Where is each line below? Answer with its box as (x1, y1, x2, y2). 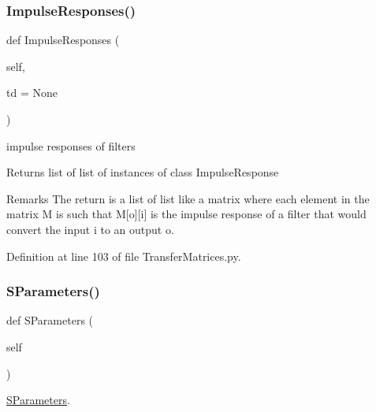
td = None (6, 84, 58, 101)
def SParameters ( (6, 312, 94, 328)
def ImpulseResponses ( (6, 32, 120, 48)
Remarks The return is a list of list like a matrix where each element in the (6, 190, 370, 206)
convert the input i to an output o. (6, 221, 174, 237)
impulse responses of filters (6, 137, 136, 154)
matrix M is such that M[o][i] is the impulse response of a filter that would (6, 206, 367, 222)
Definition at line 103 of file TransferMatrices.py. (6, 247, 241, 264)
